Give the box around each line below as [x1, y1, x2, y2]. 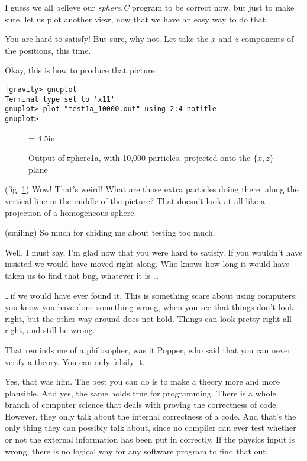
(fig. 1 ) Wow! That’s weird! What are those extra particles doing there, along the [5, 183, 299, 195]
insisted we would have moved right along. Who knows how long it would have [5, 257, 290, 270]
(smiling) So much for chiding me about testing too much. [5, 226, 215, 238]
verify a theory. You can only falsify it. [5, 355, 145, 367]
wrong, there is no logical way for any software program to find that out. [5, 444, 269, 457]
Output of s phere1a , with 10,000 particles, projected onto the [28, 151, 251, 164]
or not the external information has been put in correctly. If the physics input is [5, 433, 295, 446]
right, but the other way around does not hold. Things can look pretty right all [5, 312, 292, 324]
